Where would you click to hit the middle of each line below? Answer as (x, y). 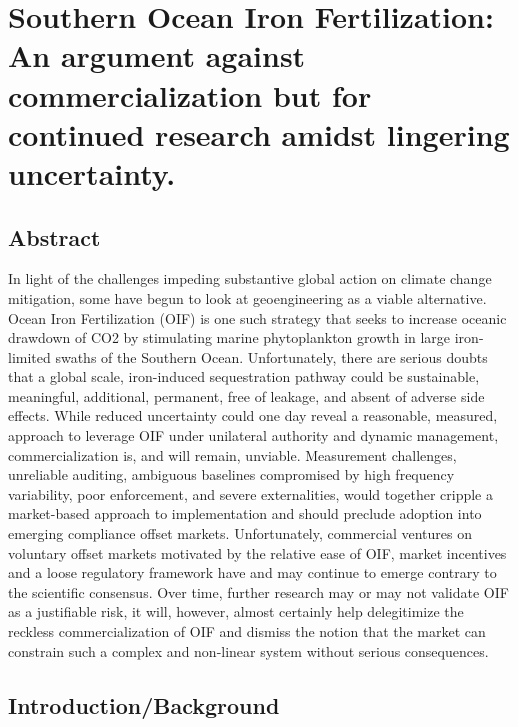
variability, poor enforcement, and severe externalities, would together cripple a (250, 493)
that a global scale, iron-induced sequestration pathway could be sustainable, (244, 376)
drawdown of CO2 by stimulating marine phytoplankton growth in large (229, 337)
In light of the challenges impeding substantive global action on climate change (250, 278)
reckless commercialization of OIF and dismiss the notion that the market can (247, 631)
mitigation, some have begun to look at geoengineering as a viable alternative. (247, 297)
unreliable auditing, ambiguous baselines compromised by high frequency (231, 474)
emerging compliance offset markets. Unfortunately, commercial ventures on (240, 533)
